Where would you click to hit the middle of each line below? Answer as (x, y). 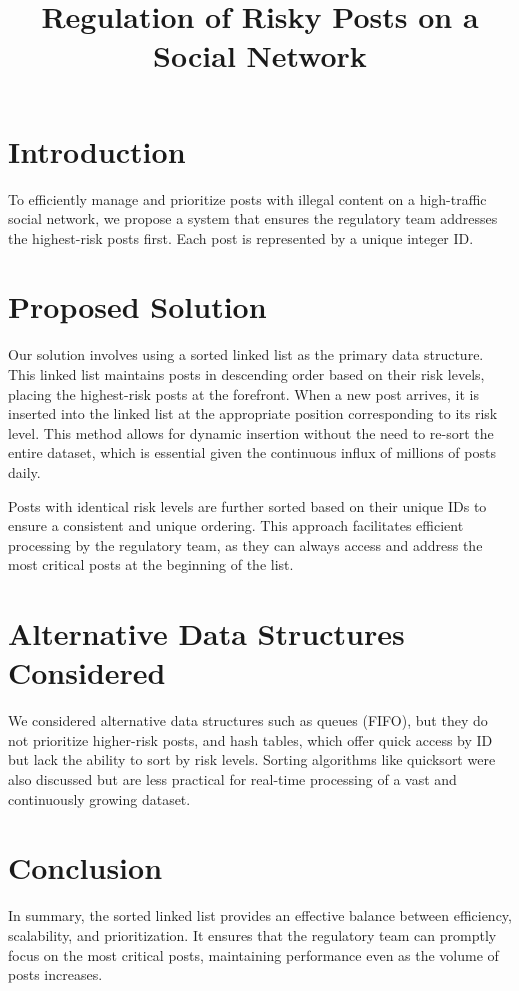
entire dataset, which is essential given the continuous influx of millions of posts (252, 452)
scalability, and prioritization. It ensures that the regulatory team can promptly (252, 934)
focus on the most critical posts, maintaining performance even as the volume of (253, 954)
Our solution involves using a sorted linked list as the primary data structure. (246, 354)
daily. (24, 471)
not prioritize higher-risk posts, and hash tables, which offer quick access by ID (250, 739)
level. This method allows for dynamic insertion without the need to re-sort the (251, 432)
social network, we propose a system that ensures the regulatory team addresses (253, 218)
